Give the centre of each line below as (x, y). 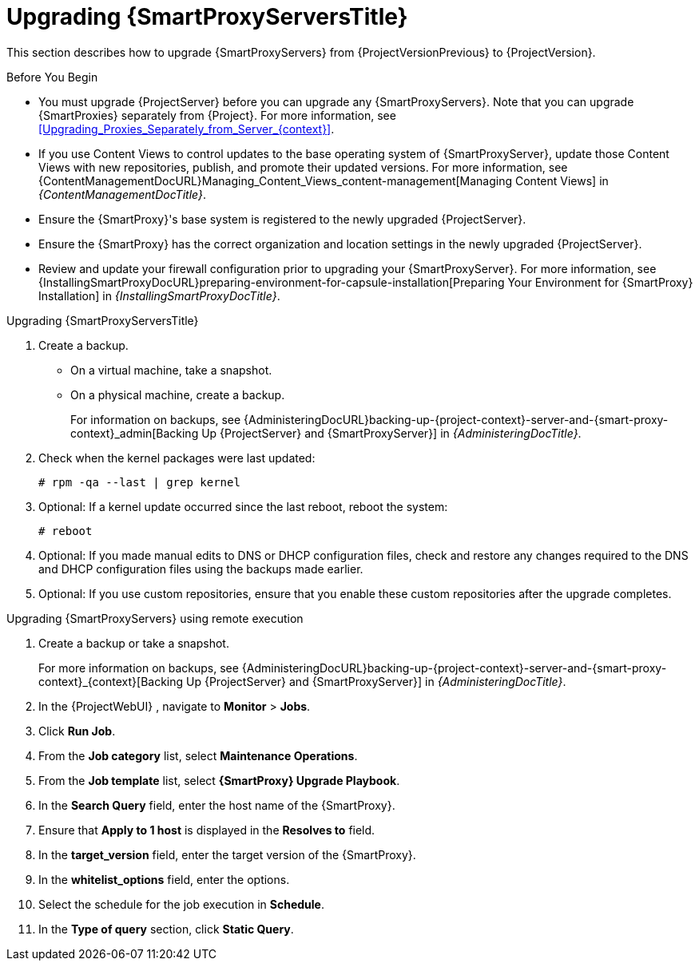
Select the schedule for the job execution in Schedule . (181, 904)
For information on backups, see (156, 419)
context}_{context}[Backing (111, 681)
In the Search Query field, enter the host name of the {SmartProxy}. (217, 805)
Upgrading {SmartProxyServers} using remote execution (155, 618)
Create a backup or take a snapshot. (134, 643)
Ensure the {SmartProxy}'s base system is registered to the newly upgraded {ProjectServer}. (282, 219)
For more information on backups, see (139, 668)
